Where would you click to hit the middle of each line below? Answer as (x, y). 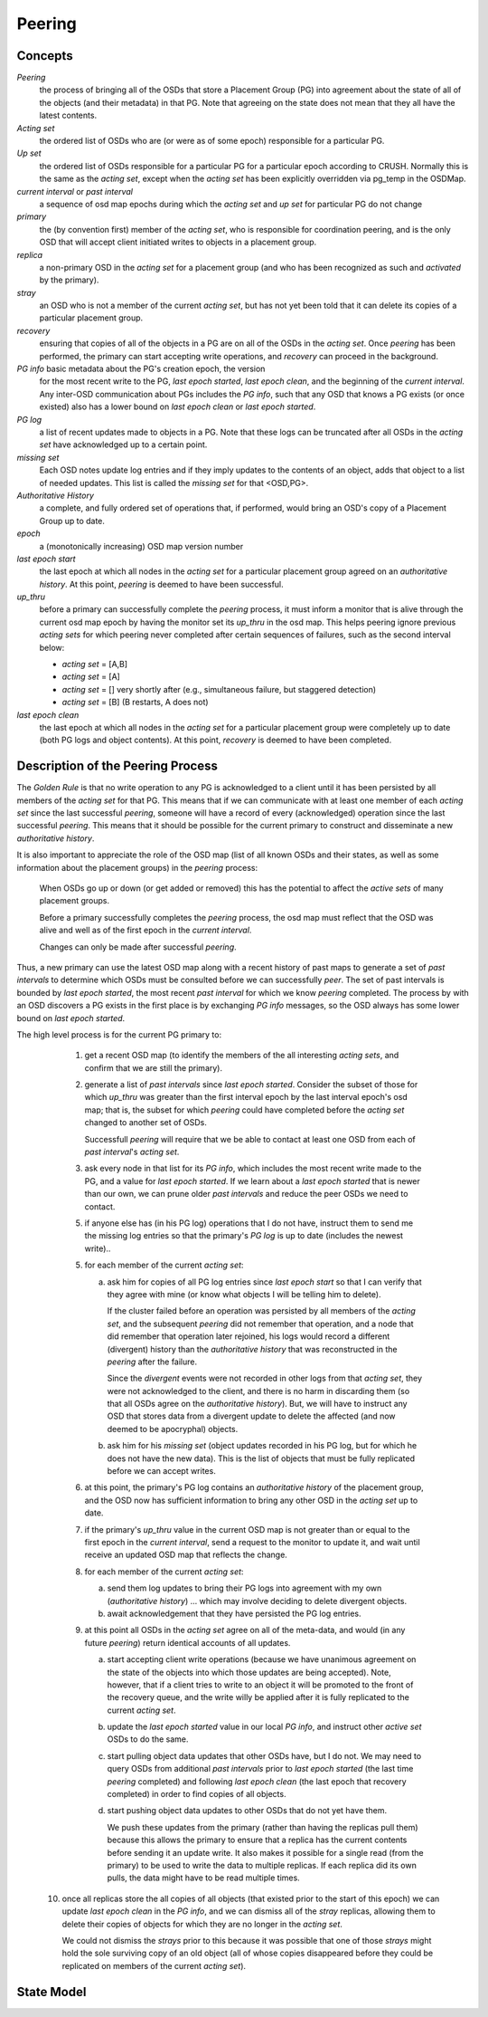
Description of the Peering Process (117, 766)
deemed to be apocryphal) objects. (173, 1429)
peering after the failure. (152, 1362)
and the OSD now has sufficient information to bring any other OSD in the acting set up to (251, 1500)
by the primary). (69, 280)
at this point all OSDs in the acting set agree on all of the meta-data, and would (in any (245, 1630)
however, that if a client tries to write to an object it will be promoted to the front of (260, 1685)
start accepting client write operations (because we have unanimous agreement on (262, 1659)
